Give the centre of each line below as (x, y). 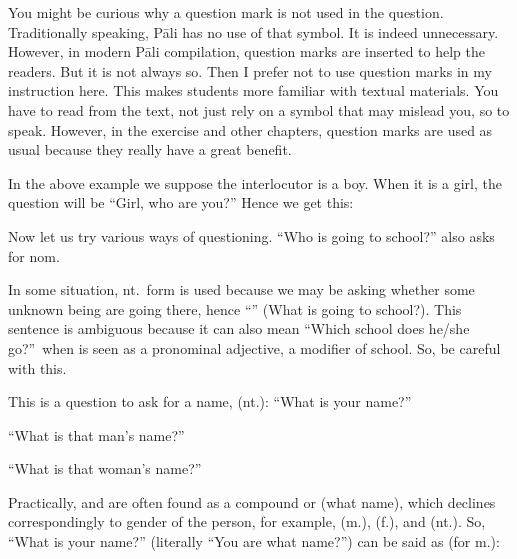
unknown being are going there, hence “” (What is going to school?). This (235, 308)
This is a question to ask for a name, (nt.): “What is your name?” (210, 401)
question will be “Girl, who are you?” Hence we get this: (181, 202)
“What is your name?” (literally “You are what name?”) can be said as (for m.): (254, 541)
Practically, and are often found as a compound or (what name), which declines (252, 501)
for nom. (34, 255)
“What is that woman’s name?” (105, 468)
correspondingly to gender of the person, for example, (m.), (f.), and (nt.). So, (247, 521)
